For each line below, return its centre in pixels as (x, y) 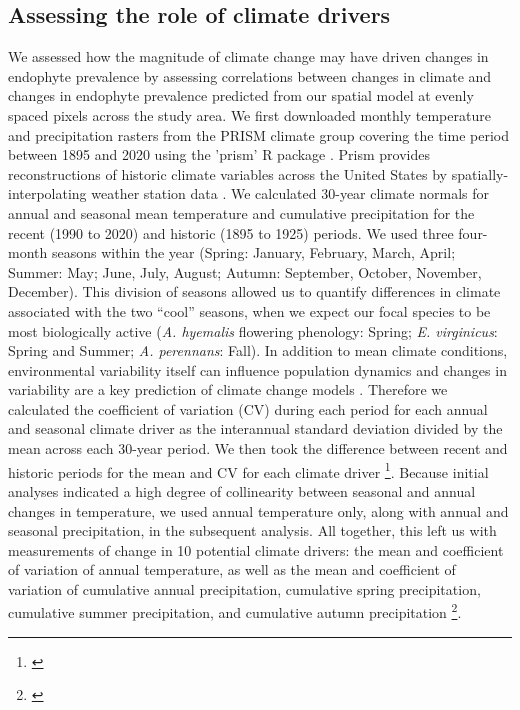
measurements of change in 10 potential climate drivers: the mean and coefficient (256, 549)
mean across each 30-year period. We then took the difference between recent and (258, 448)
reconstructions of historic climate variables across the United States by (227, 173)
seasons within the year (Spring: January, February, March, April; (253, 252)
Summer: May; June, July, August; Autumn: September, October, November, (245, 271)
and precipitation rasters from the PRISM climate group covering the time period (258, 134)
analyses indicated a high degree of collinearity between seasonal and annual (242, 490)
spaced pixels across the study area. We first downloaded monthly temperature (249, 114)
